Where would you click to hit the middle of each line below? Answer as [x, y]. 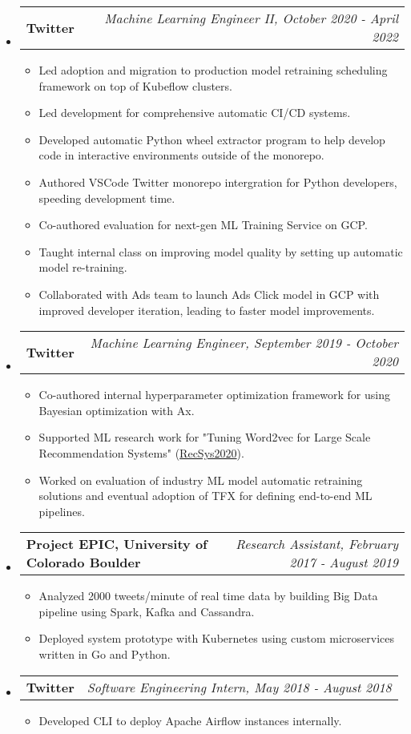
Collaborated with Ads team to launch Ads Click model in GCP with [209, 294]
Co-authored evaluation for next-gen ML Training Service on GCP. [203, 225]
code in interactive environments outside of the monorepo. [181, 155]
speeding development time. [107, 198]
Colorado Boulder [83, 563]
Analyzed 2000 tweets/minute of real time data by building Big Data [208, 596]
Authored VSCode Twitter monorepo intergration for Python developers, [218, 181]
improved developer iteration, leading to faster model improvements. [207, 310]
